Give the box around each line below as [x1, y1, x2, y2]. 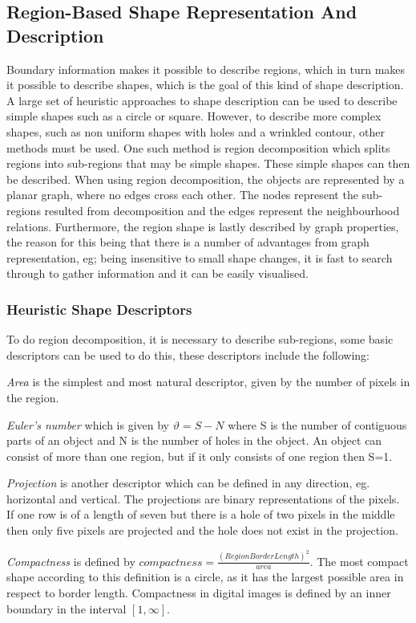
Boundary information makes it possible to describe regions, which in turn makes [6, 60, 406, 77]
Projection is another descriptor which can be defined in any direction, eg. [6, 474, 370, 491]
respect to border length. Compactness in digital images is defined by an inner [6, 584, 391, 601]
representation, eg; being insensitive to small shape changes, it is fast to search [6, 249, 393, 266]
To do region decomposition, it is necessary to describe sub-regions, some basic [6, 331, 394, 348]
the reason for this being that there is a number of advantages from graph [6, 234, 370, 250]
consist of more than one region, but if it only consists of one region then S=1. [6, 447, 393, 464]
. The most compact [309, 552, 409, 569]
